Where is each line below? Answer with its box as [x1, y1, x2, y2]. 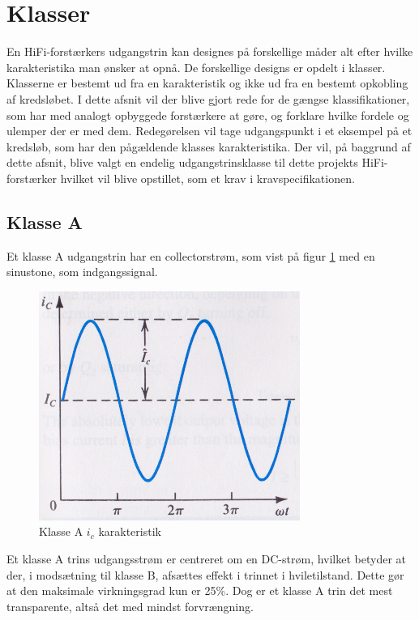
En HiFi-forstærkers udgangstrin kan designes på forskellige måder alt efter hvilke [6, 43, 413, 60]
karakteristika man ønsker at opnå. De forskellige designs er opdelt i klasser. [6, 58, 386, 75]
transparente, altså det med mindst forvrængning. [6, 597, 254, 614]
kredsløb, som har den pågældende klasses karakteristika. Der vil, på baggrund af [6, 138, 411, 155]
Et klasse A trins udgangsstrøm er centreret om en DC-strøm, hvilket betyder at [6, 550, 407, 567]
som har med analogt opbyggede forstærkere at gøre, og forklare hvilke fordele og [6, 106, 409, 123]
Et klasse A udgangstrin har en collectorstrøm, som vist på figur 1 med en [6, 247, 375, 264]
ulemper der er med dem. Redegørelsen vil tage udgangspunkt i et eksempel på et [6, 122, 413, 139]
